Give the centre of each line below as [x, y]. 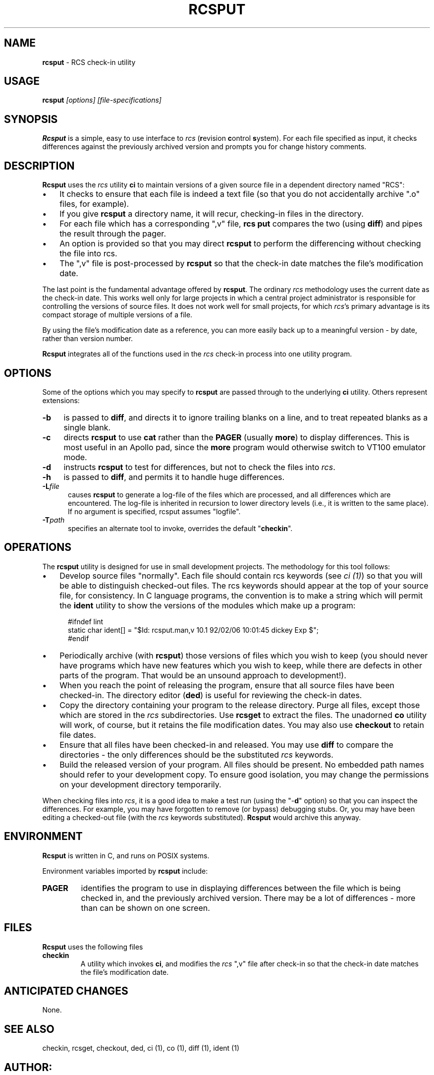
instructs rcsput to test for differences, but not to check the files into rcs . [199, 467]
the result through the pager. [113, 234]
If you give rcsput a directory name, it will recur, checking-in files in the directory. [212, 214]
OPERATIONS [38, 547]
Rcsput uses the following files [93, 947]
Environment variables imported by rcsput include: [125, 871]
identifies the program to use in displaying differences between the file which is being [241, 888]
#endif [79, 638]
